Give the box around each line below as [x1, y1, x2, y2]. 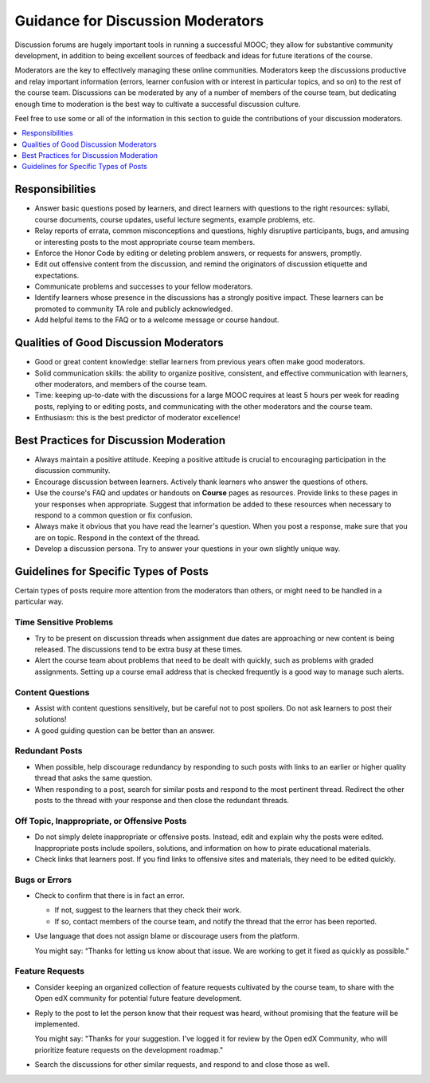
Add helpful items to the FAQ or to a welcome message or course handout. [34, 315, 279, 325]
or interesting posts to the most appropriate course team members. [34, 237, 256, 246]
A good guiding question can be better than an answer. [34, 726, 215, 735]
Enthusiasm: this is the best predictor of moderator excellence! [34, 413, 240, 423]
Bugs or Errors [14, 874, 72, 885]
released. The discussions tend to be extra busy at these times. [34, 644, 243, 654]
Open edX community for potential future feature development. [34, 994, 242, 1003]
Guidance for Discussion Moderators [14, 12, 264, 30]
